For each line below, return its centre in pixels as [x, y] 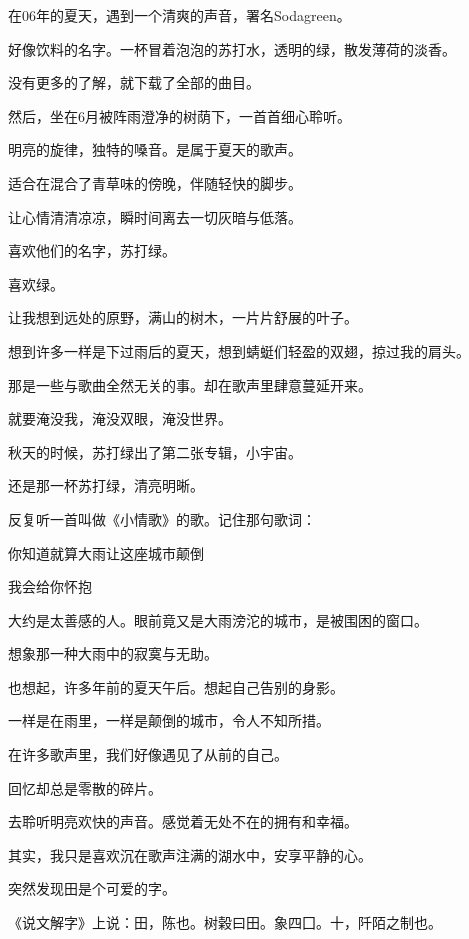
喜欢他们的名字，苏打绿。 [92, 250]
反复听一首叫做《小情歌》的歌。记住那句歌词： [162, 518]
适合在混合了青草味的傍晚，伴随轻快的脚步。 [155, 182]
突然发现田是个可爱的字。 [92, 888]
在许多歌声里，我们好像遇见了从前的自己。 [148, 754]
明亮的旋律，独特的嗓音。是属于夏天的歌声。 [155, 149]
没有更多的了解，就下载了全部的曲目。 [134, 82]
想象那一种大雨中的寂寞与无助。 [113, 653]
